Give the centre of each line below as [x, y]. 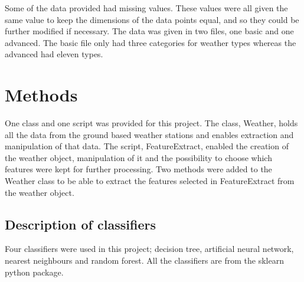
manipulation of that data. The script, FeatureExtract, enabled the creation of [147, 146]
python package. [34, 272]
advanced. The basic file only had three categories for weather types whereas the [151, 42]
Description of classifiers [80, 224]
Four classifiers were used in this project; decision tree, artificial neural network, [149, 249]
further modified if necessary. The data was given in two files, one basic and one [149, 31]
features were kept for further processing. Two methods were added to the [138, 169]
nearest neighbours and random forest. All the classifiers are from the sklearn [144, 260]
